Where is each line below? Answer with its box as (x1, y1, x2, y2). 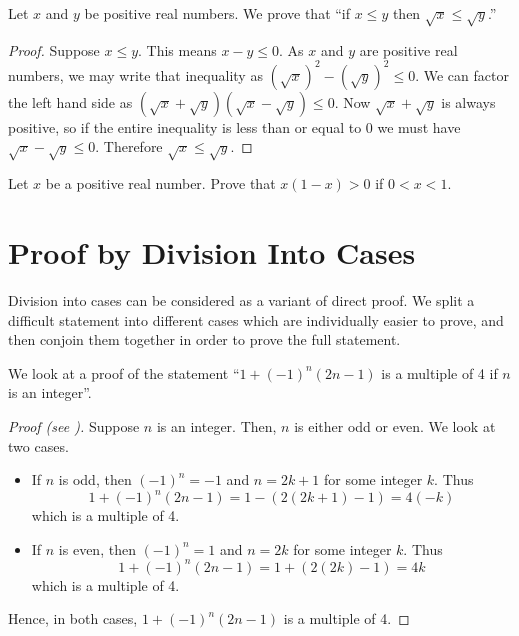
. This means (138, 39, 217, 60)
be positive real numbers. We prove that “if (84, 3, 351, 23)
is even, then (58, 538, 136, 559)
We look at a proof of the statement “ (8, 362, 240, 383)
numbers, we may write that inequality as (8, 64, 263, 85)
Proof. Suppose (8, 39, 100, 60)
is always (441, 91, 496, 112)
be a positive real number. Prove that (45, 173, 276, 194)
